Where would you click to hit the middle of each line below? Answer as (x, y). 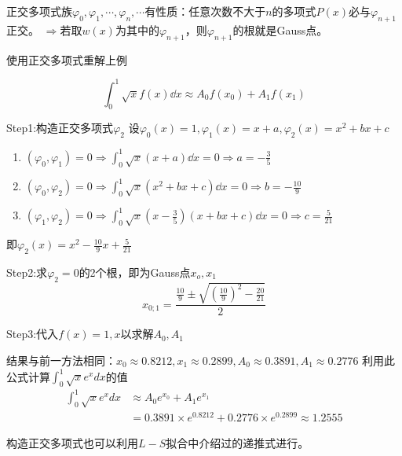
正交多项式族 (39, 11)
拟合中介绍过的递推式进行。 (238, 443)
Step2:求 (27, 272)
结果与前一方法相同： (61, 360)
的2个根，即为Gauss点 (135, 272)
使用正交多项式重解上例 (67, 59)
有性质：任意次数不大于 (205, 11)
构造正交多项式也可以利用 (72, 443)
